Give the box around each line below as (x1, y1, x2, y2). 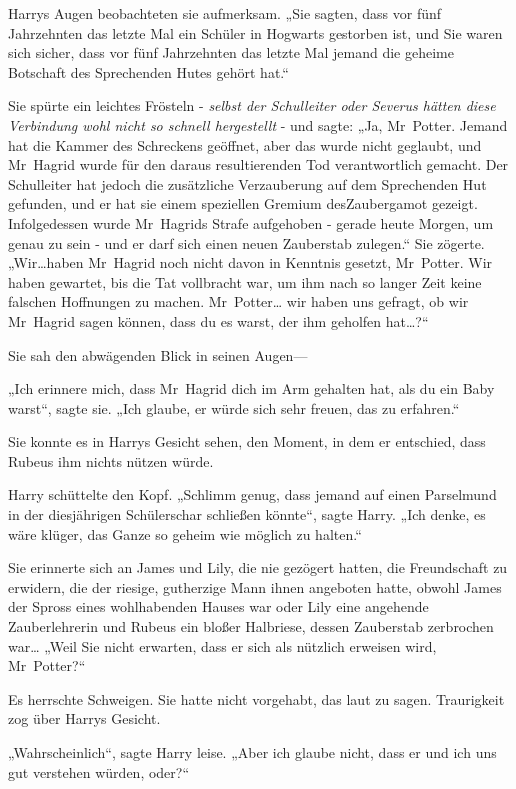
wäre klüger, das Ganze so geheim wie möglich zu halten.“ (8, 523, 362, 544)
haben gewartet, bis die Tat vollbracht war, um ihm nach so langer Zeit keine (8, 271, 482, 292)
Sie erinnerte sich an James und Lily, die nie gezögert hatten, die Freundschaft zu (8, 557, 508, 578)
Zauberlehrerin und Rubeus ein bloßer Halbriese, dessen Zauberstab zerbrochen (8, 616, 494, 637)
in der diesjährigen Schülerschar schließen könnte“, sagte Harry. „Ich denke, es (8, 504, 486, 525)
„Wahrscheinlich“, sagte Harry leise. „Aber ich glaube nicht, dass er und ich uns (8, 742, 497, 762)
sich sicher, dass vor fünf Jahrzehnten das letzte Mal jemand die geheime (8, 42, 454, 63)
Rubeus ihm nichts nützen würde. (8, 450, 214, 471)
